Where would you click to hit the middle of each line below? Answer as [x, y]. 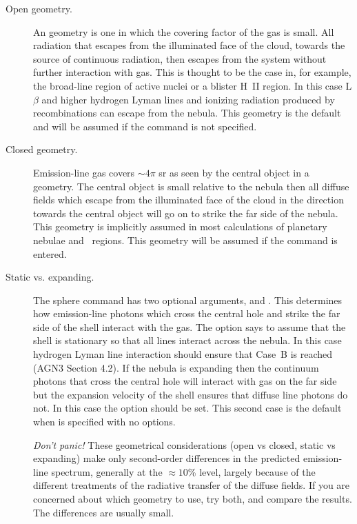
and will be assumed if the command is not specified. [145, 126]
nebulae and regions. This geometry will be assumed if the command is [185, 240]
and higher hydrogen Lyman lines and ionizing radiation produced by [188, 99]
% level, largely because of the [252, 471]
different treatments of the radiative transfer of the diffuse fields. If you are [192, 485]
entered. [50, 253]
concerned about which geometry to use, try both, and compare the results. [193, 498]
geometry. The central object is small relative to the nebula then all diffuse [191, 186]
